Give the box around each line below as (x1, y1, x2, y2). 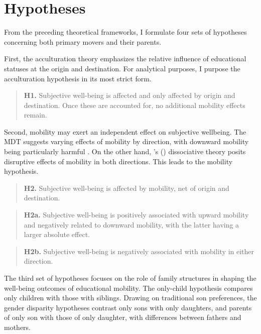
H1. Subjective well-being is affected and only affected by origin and (24, 90, 235, 100)
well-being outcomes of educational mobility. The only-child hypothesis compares (4, 282, 253, 293)
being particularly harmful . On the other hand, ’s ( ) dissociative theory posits (4, 146, 246, 157)
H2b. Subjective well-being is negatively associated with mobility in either (24, 246, 254, 256)
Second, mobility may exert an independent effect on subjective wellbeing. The (4, 126, 246, 137)
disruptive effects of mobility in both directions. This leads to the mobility (4, 156, 233, 166)
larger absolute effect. (24, 229, 90, 240)
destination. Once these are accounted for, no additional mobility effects (24, 99, 245, 110)
